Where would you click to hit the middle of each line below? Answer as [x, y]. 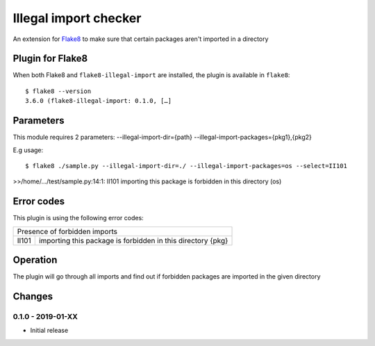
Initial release [49, 331]
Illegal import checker [77, 18]
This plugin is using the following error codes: [78, 218]
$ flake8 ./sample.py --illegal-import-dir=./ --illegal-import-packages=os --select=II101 [186, 166]
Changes [33, 296]
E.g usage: [28, 150]
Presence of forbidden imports [67, 231]
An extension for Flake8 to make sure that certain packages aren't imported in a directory [141, 39]
